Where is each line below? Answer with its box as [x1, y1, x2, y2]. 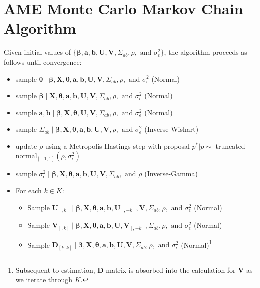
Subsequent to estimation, [15, 264, 95, 275]
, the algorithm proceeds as [164, 47, 247, 57]
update [15, 140, 37, 151]
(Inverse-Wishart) [144, 124, 199, 134]
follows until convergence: [4, 56, 82, 67]
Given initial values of [4, 47, 71, 57]
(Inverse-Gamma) [144, 168, 198, 179]
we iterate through [15, 274, 73, 285]
